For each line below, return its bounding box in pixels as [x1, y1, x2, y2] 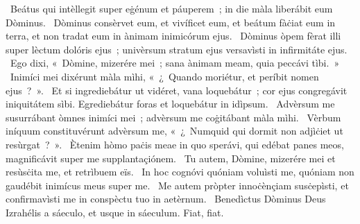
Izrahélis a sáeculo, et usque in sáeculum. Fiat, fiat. [6, 205, 224, 219]
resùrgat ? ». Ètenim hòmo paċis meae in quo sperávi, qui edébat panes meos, [6, 137, 344, 151]
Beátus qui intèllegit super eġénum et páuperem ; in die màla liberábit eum [10, 1, 333, 15]
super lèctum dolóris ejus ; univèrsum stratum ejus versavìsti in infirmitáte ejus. [6, 42, 348, 56]
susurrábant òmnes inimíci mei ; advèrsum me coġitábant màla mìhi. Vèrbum [6, 110, 341, 124]
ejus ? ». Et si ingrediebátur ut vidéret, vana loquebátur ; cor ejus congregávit [6, 83, 348, 97]
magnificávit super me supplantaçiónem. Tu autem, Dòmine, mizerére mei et [6, 150, 336, 165]
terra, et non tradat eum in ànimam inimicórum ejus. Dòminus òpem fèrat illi [6, 28, 341, 43]
